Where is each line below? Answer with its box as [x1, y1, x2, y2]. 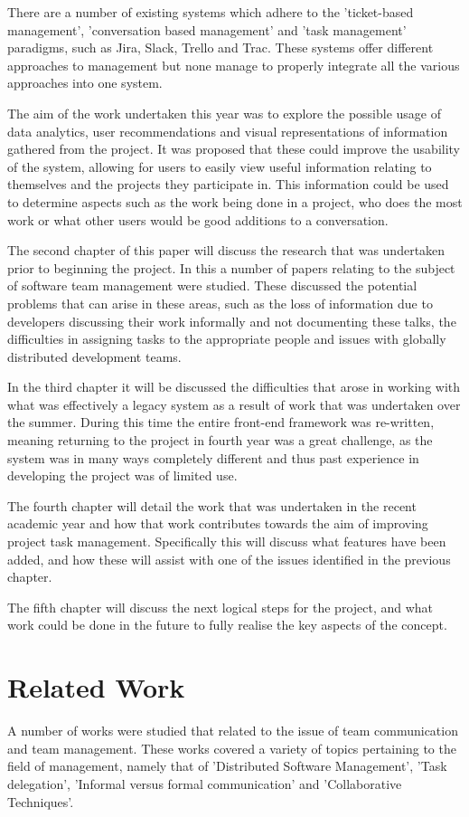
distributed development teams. [7, 347, 182, 366]
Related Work [7, 669, 185, 706]
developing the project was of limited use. [7, 466, 238, 485]
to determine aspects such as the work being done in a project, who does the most [7, 192, 463, 211]
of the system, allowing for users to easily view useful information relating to [7, 157, 432, 176]
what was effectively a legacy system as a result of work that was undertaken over [7, 394, 461, 413]
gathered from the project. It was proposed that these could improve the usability [7, 139, 461, 158]
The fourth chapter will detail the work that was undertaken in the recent [7, 496, 417, 515]
